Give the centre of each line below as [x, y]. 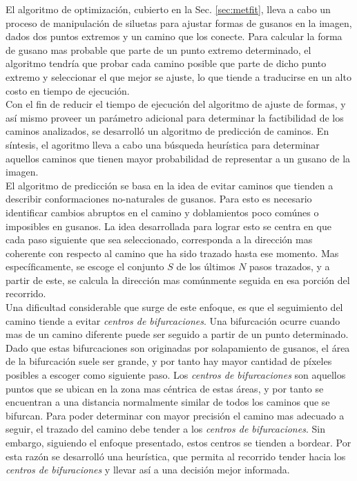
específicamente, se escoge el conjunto [85, 266]
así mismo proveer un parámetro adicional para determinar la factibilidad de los [175, 117]
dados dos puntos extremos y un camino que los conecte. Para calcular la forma [174, 36]
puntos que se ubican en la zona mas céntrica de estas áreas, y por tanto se [165, 388]
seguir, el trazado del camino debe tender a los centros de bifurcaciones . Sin [165, 429]
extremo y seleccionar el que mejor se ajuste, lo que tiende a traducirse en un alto [178, 76]
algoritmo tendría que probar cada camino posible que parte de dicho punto [166, 63]
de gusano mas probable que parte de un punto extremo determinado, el [158, 49]
